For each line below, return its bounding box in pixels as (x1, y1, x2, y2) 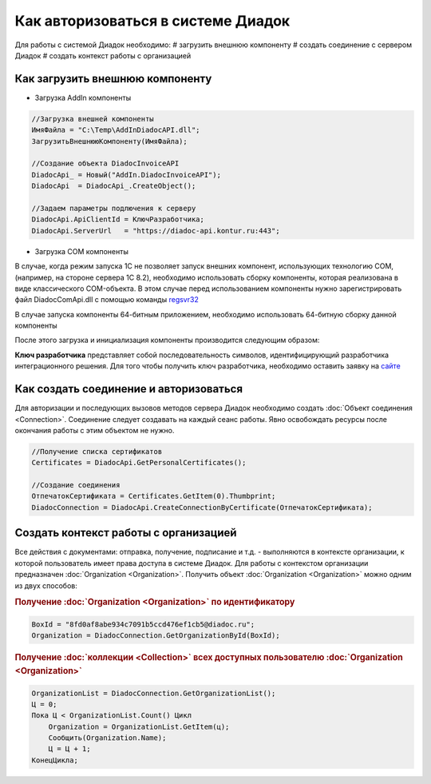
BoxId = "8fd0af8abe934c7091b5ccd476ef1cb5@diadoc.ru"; (31, 619, 255, 629)
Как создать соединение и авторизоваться (14, 382, 243, 396)
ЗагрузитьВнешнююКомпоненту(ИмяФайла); (31, 137, 188, 145)
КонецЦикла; (31, 755, 79, 765)
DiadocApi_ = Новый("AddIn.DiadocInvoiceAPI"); (31, 170, 221, 179)
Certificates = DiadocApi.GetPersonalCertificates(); (31, 458, 247, 468)
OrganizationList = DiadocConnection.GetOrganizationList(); (31, 688, 276, 698)
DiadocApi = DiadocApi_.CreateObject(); (31, 181, 196, 191)
